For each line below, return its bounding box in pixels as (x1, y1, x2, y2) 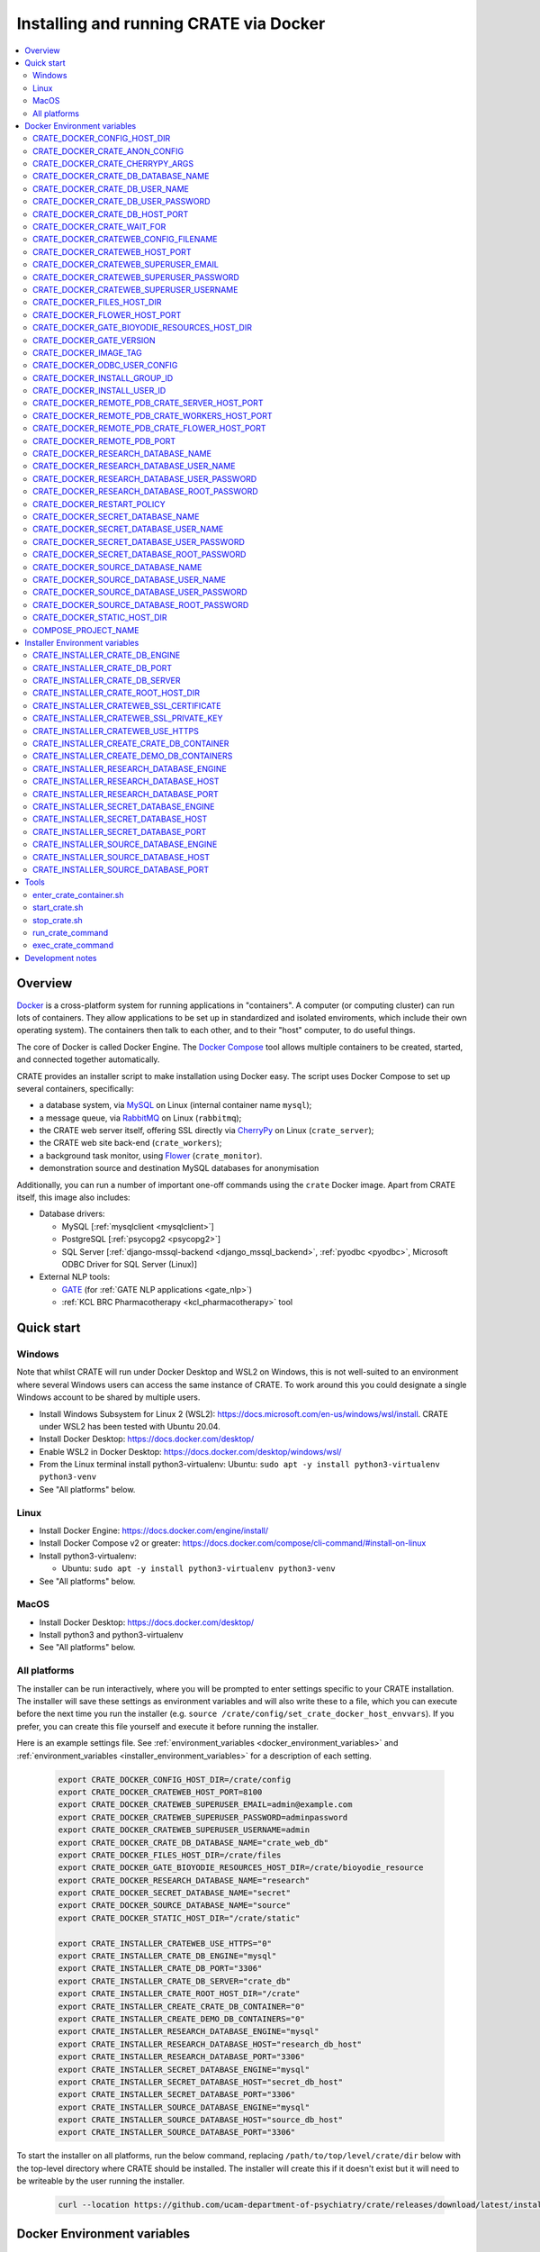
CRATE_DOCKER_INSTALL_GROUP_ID (32, 372, 174, 383)
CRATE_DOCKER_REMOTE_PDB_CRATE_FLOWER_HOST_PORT (32, 423, 266, 434)
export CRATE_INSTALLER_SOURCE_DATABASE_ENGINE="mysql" (58, 2102, 310, 2112)
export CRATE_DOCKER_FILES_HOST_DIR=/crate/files (58, 1849, 282, 1860)
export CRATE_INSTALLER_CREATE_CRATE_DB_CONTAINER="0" (58, 2001, 305, 2011)
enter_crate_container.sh (32, 889, 124, 900)
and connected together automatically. (16, 1054, 160, 1065)
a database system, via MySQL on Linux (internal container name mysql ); (39, 1100, 312, 1111)
